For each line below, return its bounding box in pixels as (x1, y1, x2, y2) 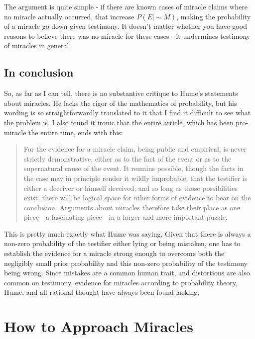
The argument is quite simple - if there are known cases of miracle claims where (4, 1, 248, 11)
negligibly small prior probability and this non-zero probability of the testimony (4, 257, 248, 268)
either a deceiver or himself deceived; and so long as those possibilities (23, 182, 238, 193)
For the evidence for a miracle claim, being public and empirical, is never (23, 144, 247, 154)
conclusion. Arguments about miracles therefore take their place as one (23, 202, 241, 212)
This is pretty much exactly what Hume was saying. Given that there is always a (4, 228, 251, 239)
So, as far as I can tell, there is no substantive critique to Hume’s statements (4, 88, 238, 98)
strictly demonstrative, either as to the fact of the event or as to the (23, 153, 232, 164)
